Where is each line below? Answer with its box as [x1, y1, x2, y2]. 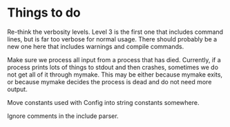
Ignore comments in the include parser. [7, 112, 119, 120]
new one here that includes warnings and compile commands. [7, 42, 184, 50]
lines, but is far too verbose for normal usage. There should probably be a [7, 35, 218, 43]
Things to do [7, 5, 81, 21]
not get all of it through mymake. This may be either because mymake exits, [7, 70, 223, 79]
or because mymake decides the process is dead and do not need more [7, 77, 212, 86]
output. [7, 85, 28, 93]
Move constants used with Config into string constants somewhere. [7, 98, 200, 106]
